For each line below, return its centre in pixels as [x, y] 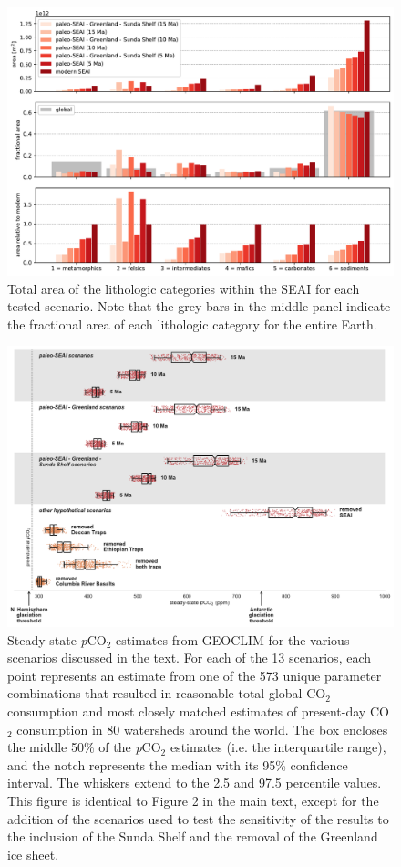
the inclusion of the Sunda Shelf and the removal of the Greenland [193, 836]
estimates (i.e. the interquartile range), [278, 747]
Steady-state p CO [57, 639]
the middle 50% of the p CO [84, 747]
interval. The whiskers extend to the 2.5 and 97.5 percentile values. [195, 783]
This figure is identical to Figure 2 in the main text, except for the [193, 800]
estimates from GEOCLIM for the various [233, 639]
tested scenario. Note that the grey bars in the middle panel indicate [199, 306]
